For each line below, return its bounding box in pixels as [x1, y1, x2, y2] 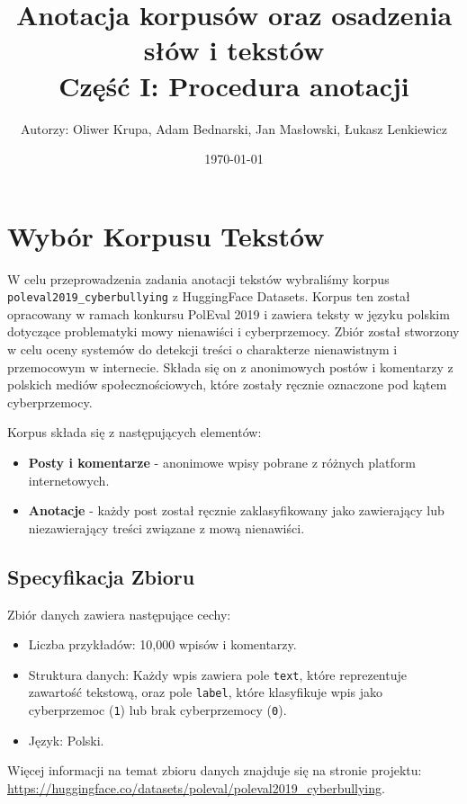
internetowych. [28, 470, 110, 489]
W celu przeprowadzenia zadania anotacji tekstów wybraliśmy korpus [7, 269, 390, 288]
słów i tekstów [143, 31, 325, 68]
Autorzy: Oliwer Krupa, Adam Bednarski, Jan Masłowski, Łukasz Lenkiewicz [21, 119, 447, 138]
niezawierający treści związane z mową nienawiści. [28, 518, 305, 537]
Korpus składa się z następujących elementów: [7, 423, 262, 442]
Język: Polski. [28, 730, 104, 749]
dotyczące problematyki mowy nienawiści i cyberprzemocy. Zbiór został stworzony [7, 322, 460, 341]
